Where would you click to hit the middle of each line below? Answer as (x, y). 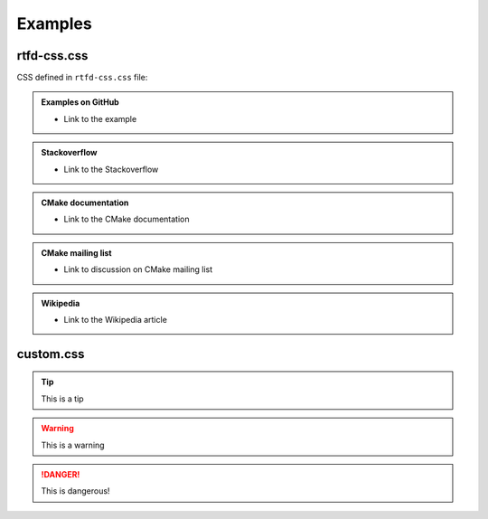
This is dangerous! (75, 491)
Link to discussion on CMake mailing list (138, 269)
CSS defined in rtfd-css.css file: (82, 78)
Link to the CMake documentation (127, 219)
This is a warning (73, 445)
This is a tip (63, 399)
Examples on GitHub (80, 102)
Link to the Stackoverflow (111, 169)
